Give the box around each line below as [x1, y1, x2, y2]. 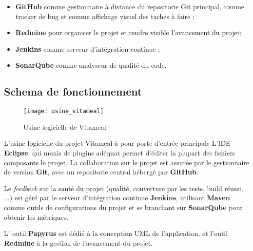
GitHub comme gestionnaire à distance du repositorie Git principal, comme [15, 1, 245, 11]
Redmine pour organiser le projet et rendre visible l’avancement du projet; [15, 27, 242, 38]
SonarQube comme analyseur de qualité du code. [15, 60, 167, 70]
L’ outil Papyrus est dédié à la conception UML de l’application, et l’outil [4, 228, 228, 238]
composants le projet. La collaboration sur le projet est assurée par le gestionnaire [4, 157, 250, 167]
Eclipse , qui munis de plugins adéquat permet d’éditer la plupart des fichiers [4, 148, 235, 158]
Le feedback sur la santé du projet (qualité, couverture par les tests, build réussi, [4, 183, 243, 193]
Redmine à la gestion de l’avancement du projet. [4, 237, 153, 248]
